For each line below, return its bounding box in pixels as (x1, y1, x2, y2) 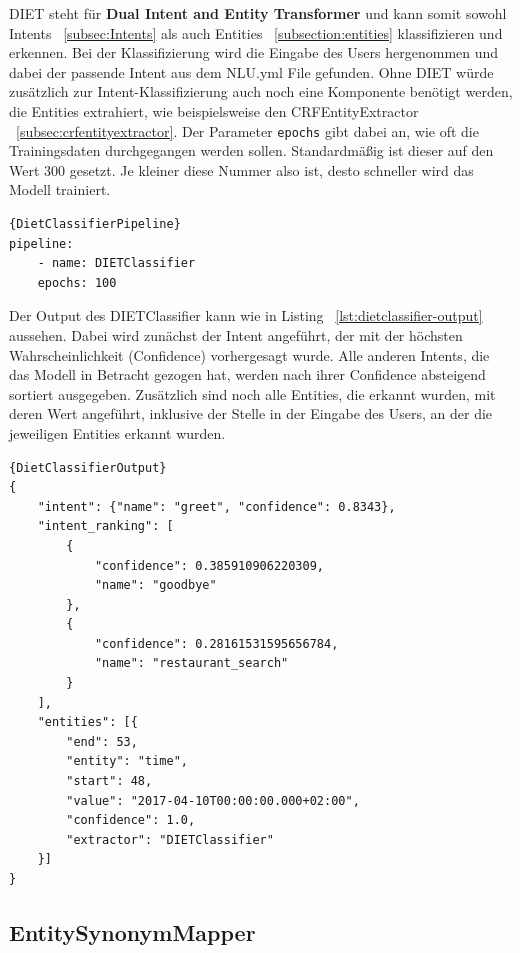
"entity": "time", (66, 754, 188, 769)
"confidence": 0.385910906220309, (94, 558, 324, 573)
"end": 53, (66, 734, 138, 749)
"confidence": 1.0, (66, 813, 196, 828)
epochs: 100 (37, 275, 117, 290)
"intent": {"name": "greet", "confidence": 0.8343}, (37, 499, 396, 514)
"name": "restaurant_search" (94, 656, 289, 671)
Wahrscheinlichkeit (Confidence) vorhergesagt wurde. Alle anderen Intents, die (9, 344, 490, 365)
